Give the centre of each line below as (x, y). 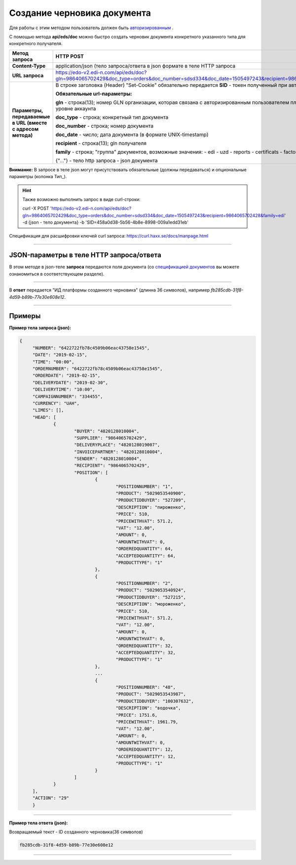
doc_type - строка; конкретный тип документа (112, 117)
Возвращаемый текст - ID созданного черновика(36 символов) (76, 832)
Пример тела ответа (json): (38, 823)
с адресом (25, 129)
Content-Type (29, 66)
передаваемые (31, 116)
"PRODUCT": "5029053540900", (151, 493)
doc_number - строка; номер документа (105, 126)
